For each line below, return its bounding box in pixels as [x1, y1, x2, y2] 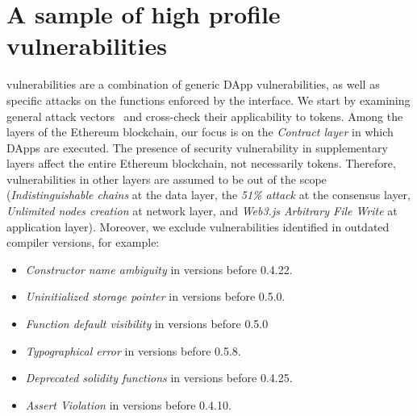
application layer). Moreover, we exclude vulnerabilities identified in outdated [6, 218, 390, 235]
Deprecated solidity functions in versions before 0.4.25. [25, 369, 293, 386]
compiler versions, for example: [6, 234, 160, 251]
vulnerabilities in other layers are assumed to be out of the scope [6, 170, 327, 187]
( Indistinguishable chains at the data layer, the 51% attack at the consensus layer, [6, 186, 411, 203]
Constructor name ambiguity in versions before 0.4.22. [25, 260, 293, 277]
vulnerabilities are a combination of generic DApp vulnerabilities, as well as [6, 76, 380, 93]
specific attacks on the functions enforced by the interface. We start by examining [6, 91, 411, 108]
